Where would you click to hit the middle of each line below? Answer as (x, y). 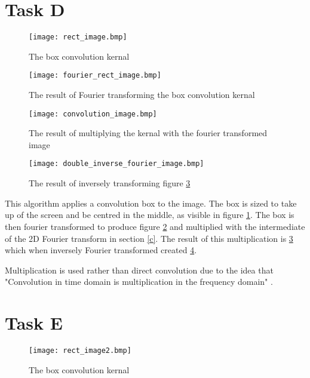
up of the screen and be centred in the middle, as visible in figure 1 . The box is (150, 215)
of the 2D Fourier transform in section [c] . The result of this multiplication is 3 (149, 238)
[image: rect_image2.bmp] (80, 351)
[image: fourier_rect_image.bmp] (95, 76)
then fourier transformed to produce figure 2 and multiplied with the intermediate (155, 226)
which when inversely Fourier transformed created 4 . (101, 250)
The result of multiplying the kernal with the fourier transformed (148, 133)
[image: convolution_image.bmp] (93, 114)
